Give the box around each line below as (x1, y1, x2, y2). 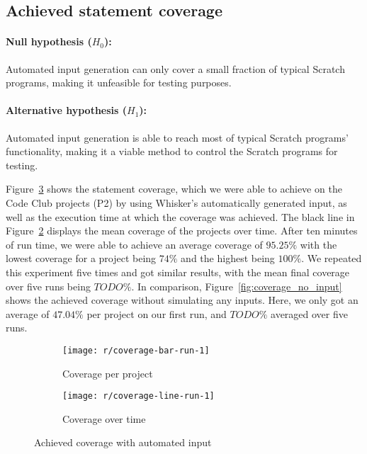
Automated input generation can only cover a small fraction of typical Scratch (6, 61, 345, 76)
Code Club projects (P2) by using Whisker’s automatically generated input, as (6, 195, 347, 210)
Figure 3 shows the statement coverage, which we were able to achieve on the (6, 181, 342, 196)
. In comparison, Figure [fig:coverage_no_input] (131, 278, 342, 293)
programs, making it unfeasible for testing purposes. (6, 75, 232, 90)
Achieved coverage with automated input (34, 435, 212, 450)
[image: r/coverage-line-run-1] (62, 391, 215, 402)
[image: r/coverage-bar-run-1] (62, 345, 210, 356)
